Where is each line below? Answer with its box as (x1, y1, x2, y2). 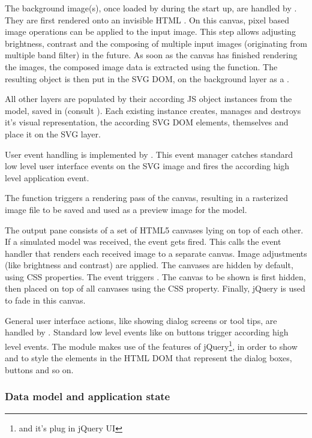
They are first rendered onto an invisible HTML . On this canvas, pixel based (5, 13, 290, 26)
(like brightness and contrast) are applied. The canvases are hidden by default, (5, 259, 293, 271)
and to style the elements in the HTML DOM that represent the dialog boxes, (5, 352, 292, 364)
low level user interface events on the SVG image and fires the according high (5, 160, 290, 172)
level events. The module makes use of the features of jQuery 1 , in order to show (5, 338, 298, 352)
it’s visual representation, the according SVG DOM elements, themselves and (5, 116, 289, 128)
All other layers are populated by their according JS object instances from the (5, 92, 292, 105)
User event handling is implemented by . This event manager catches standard (5, 148, 293, 160)
